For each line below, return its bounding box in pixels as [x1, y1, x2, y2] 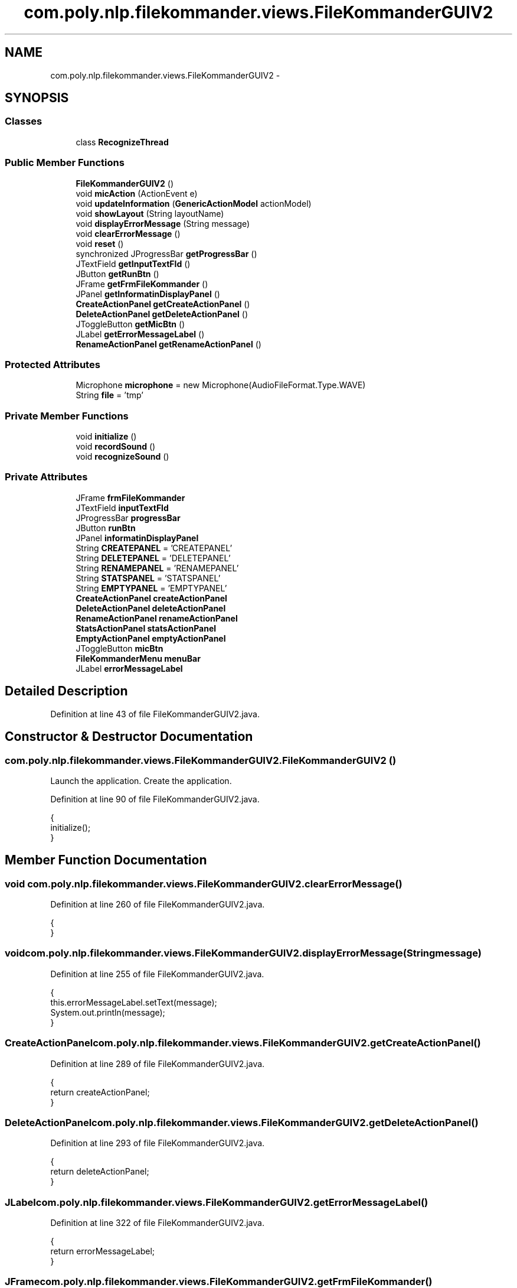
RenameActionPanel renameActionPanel [76, 613, 238, 623]
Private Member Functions [5, 409, 129, 422]
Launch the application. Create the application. [50, 775, 232, 786]
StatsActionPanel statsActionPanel [76, 623, 217, 633]
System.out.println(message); [50, 1007, 165, 1017]
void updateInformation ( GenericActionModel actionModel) [76, 198, 312, 209]
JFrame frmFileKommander [76, 492, 185, 503]
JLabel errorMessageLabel [76, 663, 183, 674]
